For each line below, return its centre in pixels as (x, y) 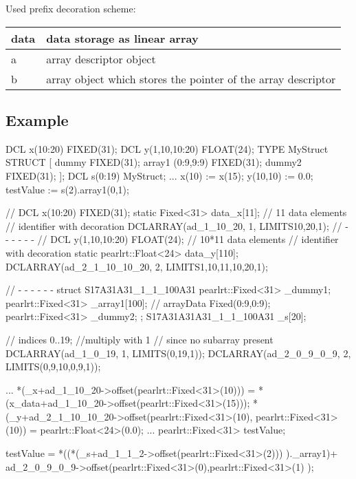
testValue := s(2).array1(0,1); (67, 189)
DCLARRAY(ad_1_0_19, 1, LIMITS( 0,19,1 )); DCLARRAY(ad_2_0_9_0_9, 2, (178, 353)
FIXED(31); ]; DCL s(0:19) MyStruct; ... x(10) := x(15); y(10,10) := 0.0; (159, 175)
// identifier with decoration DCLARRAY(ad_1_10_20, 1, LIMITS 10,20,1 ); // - (177, 225)
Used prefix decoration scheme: (71, 8)
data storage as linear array (122, 38)
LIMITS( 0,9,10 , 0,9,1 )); (53, 366)
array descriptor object (101, 58)
